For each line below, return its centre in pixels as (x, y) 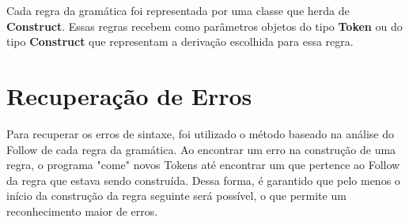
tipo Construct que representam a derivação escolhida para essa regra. (180, 41)
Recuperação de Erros (129, 95)
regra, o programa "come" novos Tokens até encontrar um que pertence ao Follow (203, 165)
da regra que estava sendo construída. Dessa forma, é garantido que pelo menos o (203, 180)
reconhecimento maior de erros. (82, 211)
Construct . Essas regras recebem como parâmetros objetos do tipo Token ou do (204, 26)
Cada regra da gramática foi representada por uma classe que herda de (178, 10)
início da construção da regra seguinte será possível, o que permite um (176, 196)
